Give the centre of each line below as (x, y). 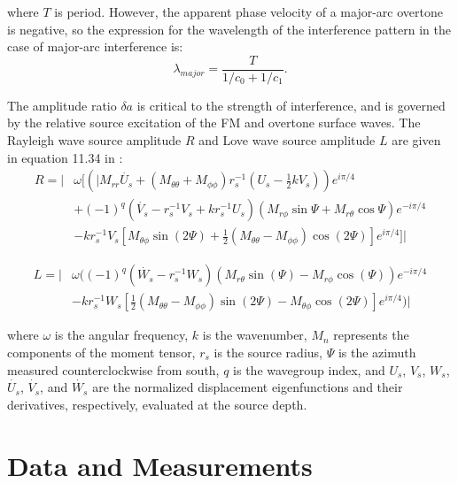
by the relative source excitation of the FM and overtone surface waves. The (214, 123)
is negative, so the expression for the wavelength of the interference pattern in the (229, 29)
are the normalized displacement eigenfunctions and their (248, 387)
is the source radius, (268, 352)
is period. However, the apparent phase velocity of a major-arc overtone (248, 11)
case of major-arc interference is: (95, 46)
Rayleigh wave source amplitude (94, 140)
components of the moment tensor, (101, 352)
